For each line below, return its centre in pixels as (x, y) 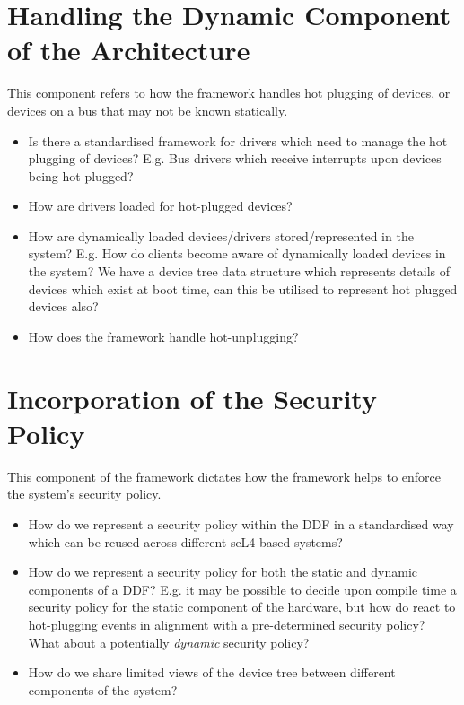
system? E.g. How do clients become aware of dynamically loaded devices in (237, 253)
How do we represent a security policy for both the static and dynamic (223, 572)
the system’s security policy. (84, 494)
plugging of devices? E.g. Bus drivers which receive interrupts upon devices (235, 158)
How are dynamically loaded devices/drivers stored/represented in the (221, 235)
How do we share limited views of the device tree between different (212, 672)
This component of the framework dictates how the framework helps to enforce (224, 476)
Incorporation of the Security (192, 398)
